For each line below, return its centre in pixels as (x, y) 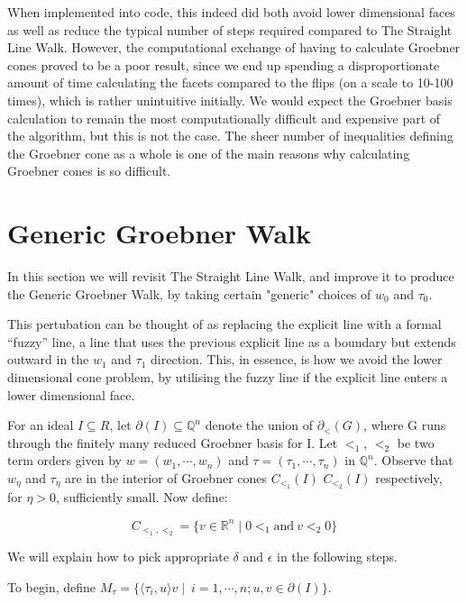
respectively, (409, 478)
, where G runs (405, 425)
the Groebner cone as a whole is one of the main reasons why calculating (209, 153)
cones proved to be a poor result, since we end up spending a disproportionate (224, 64)
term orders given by (64, 460)
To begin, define (52, 586)
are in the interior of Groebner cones (166, 478)
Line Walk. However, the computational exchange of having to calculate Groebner (234, 47)
